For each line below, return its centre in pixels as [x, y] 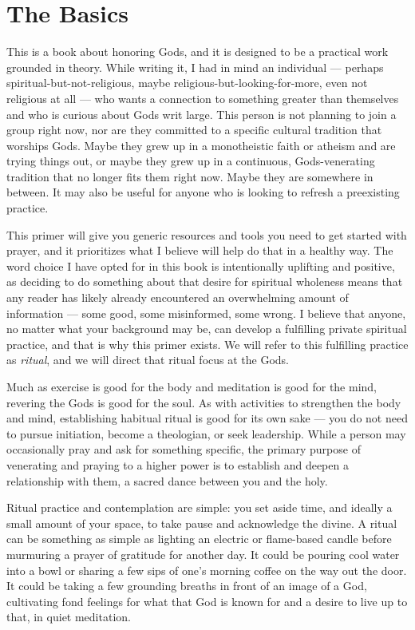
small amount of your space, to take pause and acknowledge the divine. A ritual [202, 523]
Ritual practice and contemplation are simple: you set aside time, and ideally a [200, 507]
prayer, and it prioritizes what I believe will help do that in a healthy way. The [200, 250]
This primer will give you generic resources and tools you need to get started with [207, 234]
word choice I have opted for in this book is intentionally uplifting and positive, [201, 265]
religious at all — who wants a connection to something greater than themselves [203, 98]
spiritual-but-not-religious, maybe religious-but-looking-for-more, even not [187, 83]
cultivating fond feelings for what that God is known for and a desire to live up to [207, 601]
